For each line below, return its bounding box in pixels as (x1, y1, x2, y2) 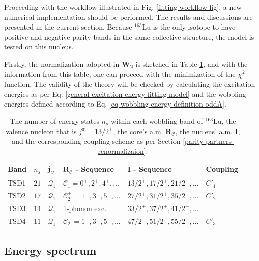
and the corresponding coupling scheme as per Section (12, 136, 181, 146)
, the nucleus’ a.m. (175, 125, 233, 136)
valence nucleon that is (6, 125, 77, 136)
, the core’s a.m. (113, 125, 163, 136)
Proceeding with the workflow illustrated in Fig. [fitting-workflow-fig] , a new (4, 2, 242, 12)
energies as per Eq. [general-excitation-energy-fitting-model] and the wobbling (4, 88, 246, 99)
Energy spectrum (4, 243, 97, 258)
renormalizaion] (98, 145, 146, 156)
